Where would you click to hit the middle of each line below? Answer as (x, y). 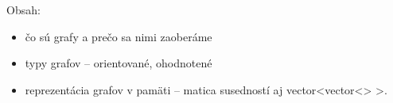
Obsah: (23, 10)
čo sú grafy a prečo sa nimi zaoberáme (119, 36)
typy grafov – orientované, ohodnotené (119, 63)
